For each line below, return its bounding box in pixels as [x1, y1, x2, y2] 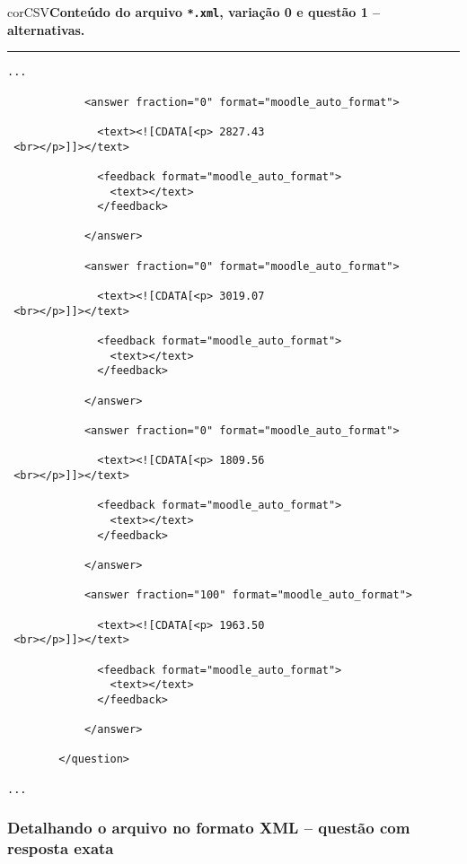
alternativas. [7, 20, 85, 39]
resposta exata [7, 837, 114, 860]
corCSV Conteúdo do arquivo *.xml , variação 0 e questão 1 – [7, 3, 381, 21]
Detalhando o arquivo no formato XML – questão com [7, 816, 410, 839]
